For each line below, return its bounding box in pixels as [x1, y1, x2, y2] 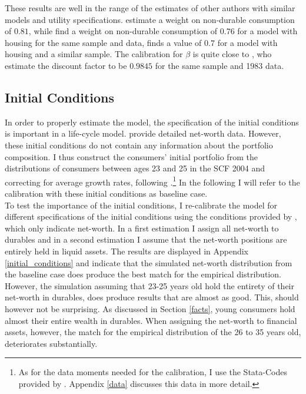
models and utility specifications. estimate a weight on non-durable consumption [5, 13, 295, 25]
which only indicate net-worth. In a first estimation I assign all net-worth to [5, 221, 279, 234]
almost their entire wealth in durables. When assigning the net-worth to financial [5, 314, 297, 326]
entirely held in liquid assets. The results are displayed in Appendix [5, 244, 248, 257]
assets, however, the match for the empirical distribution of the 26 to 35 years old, [5, 326, 301, 338]
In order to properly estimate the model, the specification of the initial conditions [5, 115, 299, 128]
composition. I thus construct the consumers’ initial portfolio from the [5, 150, 258, 163]
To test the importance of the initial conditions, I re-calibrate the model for [5, 198, 278, 211]
